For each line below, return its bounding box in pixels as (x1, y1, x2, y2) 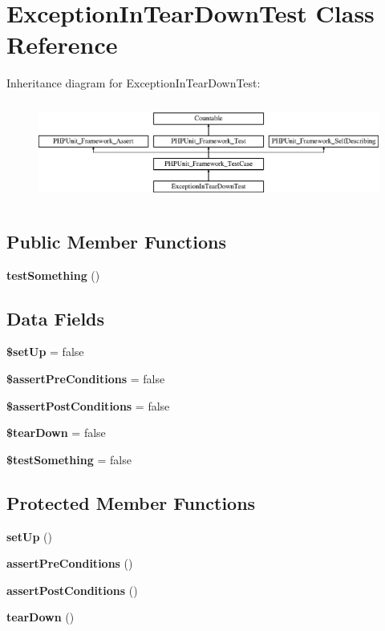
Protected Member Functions (6, 490, 256, 515)
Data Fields (6, 305, 105, 330)
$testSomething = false (6, 451, 132, 467)
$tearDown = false (6, 424, 106, 441)
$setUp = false (6, 343, 84, 360)
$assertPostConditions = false (6, 397, 170, 414)
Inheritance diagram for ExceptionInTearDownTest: (6, 75, 261, 91)
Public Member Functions (6, 229, 226, 253)
